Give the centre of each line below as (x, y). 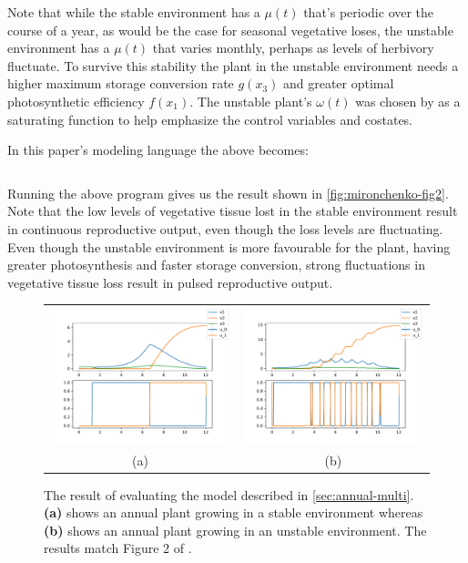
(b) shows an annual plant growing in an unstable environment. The (235, 530)
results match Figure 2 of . (118, 548)
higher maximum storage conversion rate (121, 83)
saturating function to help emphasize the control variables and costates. (210, 119)
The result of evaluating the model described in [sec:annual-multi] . (229, 494)
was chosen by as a (408, 101)
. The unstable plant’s (251, 101)
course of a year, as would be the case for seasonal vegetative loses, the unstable (230, 30)
